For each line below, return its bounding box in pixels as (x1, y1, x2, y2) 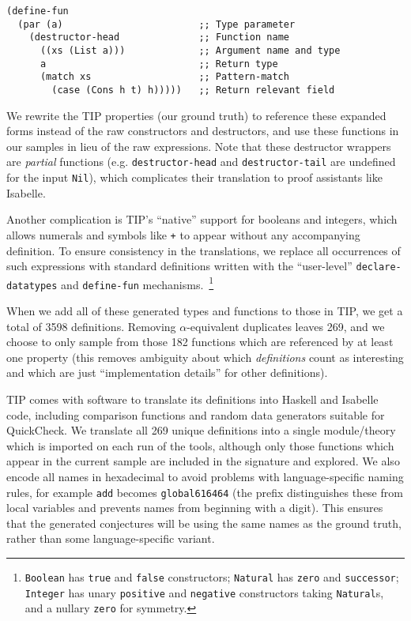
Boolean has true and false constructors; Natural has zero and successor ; (25, 569, 399, 585)
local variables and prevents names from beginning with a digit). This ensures (6, 499, 383, 516)
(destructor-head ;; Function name (28, 32, 289, 43)
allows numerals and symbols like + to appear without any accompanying (6, 226, 360, 243)
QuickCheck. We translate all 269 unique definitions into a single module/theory (6, 422, 396, 438)
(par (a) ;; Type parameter (17, 18, 296, 30)
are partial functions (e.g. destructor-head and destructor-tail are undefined (6, 153, 396, 170)
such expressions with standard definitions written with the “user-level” (6, 258, 353, 274)
